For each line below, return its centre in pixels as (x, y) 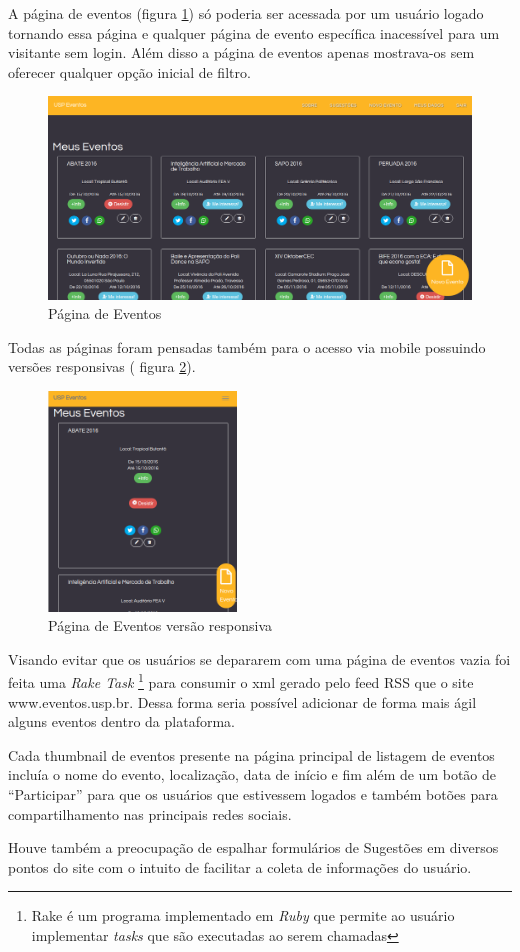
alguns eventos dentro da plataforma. (121, 721)
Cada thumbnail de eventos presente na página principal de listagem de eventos (251, 754)
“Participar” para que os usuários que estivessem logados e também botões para (253, 793)
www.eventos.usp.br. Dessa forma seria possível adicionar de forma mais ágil (242, 701)
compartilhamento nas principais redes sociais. (150, 813)
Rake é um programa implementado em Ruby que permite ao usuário (243, 915)
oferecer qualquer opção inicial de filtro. (129, 71)
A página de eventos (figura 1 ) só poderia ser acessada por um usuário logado (246, 13)
